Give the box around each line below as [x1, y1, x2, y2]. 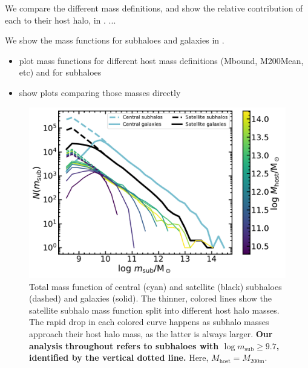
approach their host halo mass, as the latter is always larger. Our [29, 327, 273, 340]
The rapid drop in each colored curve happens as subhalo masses [29, 315, 269, 328]
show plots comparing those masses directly [19, 86, 181, 98]
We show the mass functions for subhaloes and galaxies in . [5, 34, 224, 47]
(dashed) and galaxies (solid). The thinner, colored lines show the [29, 292, 272, 305]
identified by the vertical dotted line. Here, [29, 351, 209, 364]
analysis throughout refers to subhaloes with [29, 339, 219, 352]
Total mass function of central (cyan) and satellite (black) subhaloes [29, 280, 282, 292]
